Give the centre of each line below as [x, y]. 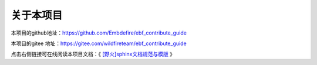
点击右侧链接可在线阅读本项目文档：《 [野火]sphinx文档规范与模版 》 [93, 54]
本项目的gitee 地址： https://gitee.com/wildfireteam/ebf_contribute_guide [99, 43]
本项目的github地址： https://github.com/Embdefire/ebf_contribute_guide [99, 33]
